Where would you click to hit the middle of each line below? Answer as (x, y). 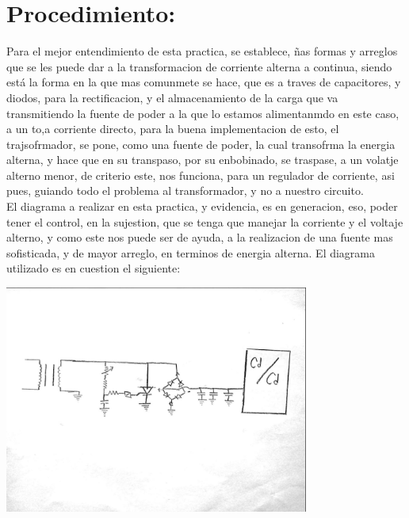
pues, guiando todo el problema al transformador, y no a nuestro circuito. (185, 190)
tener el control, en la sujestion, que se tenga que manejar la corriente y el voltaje (205, 221)
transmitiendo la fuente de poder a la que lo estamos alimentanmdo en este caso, (203, 113)
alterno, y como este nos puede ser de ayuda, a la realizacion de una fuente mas (200, 237)
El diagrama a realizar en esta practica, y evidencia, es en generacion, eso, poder (202, 206)
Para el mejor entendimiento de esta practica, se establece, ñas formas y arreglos (202, 51)
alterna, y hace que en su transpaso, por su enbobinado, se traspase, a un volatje (203, 160)
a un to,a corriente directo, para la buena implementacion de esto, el (173, 129)
